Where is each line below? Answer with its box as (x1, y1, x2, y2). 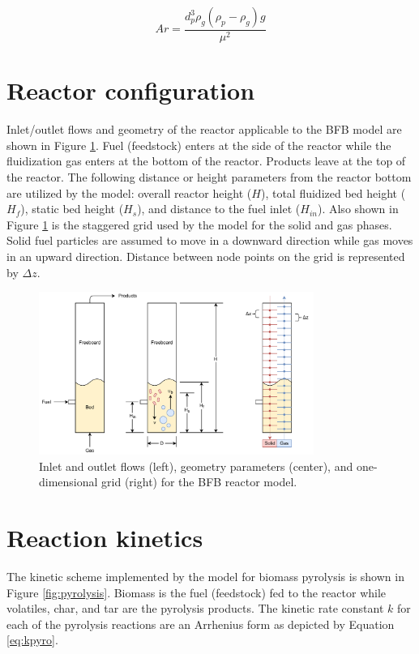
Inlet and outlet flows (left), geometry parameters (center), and (39, 457, 353, 474)
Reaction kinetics (6, 521, 203, 554)
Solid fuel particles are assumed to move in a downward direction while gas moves (6, 232, 413, 249)
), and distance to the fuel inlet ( (137, 200, 301, 217)
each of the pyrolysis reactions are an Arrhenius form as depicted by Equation (6, 615, 395, 632)
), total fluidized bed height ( (260, 184, 406, 201)
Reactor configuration (6, 74, 255, 107)
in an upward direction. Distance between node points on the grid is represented (6, 247, 405, 264)
